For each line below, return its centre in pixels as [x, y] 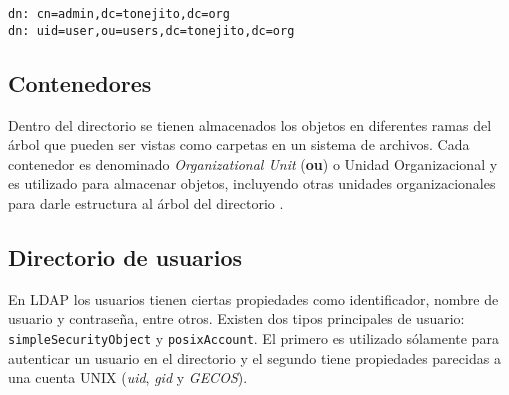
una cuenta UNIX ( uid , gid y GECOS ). [128, 377]
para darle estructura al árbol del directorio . [146, 202]
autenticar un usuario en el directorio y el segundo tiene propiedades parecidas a [254, 357]
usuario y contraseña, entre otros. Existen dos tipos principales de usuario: [236, 318]
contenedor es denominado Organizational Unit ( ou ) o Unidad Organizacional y [253, 163]
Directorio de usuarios [125, 256]
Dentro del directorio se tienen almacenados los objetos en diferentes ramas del [250, 124]
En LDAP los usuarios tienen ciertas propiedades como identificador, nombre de [253, 298]
